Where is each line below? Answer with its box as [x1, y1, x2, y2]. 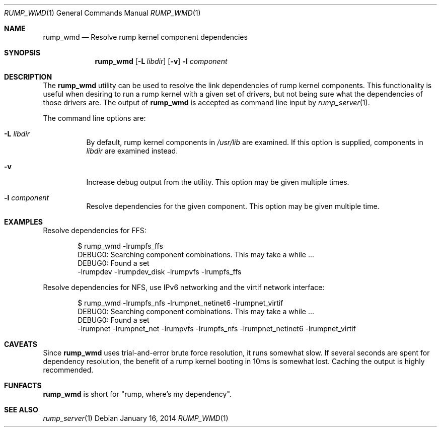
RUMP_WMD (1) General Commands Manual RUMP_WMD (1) [4, 9, 201, 17]
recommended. [43, 366, 94, 374]
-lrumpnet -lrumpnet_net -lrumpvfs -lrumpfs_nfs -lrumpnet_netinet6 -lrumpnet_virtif [78, 324, 356, 333]
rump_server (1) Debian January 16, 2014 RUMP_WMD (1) [43, 414, 229, 422]
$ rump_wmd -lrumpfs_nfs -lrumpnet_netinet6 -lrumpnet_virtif [78, 299, 283, 307]
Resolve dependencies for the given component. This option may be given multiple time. [86, 202, 380, 210]
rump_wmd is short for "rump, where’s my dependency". [43, 390, 232, 398]
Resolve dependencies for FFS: [43, 226, 146, 235]
